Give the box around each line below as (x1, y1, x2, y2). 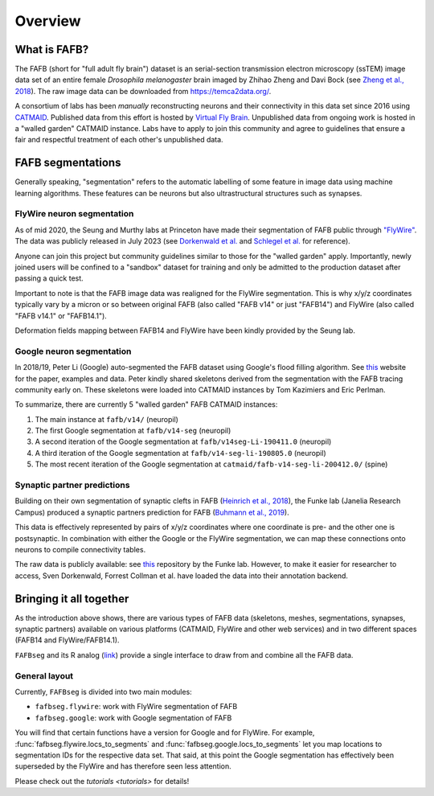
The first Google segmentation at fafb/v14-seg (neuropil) (35, 426, 231, 436)
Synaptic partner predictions (14, 479, 130, 490)
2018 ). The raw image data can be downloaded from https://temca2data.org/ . (14, 86, 272, 96)
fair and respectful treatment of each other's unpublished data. (14, 135, 224, 145)
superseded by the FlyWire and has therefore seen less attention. (14, 761, 232, 771)
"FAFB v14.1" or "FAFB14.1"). (14, 310, 108, 321)
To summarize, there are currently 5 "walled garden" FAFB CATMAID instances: (14, 400, 278, 409)
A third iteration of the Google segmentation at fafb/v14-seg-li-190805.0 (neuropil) (35, 448, 327, 457)
